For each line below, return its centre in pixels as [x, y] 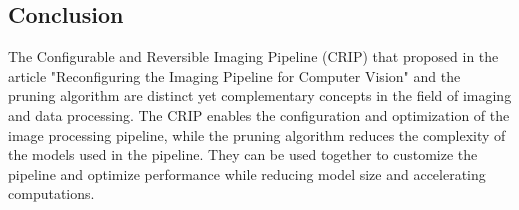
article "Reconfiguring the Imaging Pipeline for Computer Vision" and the [234, 75]
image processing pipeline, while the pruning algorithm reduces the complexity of [257, 134]
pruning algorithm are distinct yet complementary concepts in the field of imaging [260, 95]
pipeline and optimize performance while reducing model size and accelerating [247, 173]
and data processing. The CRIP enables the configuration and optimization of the [259, 114]
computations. [51, 193]
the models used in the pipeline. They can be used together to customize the [243, 154]
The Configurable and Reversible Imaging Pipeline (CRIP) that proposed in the [253, 56]
